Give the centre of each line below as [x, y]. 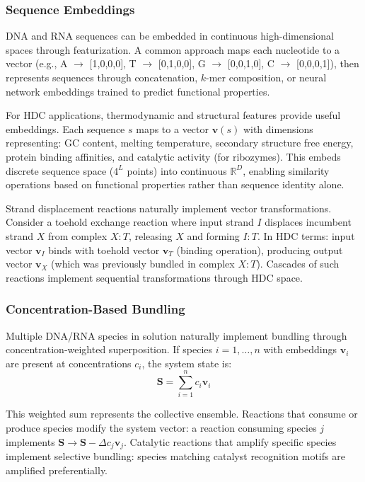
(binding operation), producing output [260, 249]
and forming [213, 235]
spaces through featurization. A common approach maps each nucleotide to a [173, 49]
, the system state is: [187, 363]
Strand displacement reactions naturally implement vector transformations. [169, 208]
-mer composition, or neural [266, 77]
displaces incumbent [308, 222]
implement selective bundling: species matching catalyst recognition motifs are [175, 456]
